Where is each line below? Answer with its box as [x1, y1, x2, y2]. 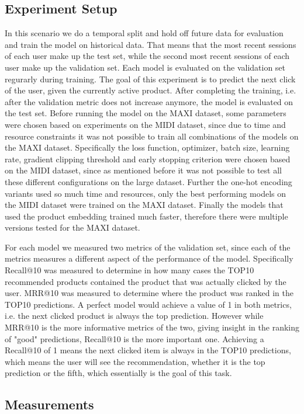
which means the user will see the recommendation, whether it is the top [5, 355, 265, 367]
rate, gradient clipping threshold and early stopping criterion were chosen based [5, 152, 291, 165]
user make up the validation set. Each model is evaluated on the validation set [5, 61, 286, 73]
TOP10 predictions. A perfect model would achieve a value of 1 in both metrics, [5, 298, 292, 310]
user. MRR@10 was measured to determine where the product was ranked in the [5, 287, 294, 299]
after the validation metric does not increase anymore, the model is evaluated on [5, 95, 293, 107]
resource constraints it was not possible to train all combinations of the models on [5, 130, 299, 142]
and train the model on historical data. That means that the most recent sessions [5, 38, 296, 50]
